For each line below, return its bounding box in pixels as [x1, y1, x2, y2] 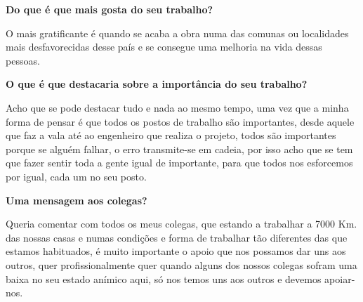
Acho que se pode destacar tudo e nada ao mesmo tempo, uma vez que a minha [6, 100, 349, 114]
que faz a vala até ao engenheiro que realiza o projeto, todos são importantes [6, 128, 336, 143]
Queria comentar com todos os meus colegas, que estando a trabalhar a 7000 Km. [6, 216, 357, 231]
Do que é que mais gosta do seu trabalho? [6, 2, 213, 16]
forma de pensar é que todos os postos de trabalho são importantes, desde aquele [6, 114, 355, 129]
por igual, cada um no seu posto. [6, 169, 147, 183]
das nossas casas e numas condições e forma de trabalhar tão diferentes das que [6, 230, 348, 244]
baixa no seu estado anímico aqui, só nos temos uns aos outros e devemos [6, 271, 322, 286]
